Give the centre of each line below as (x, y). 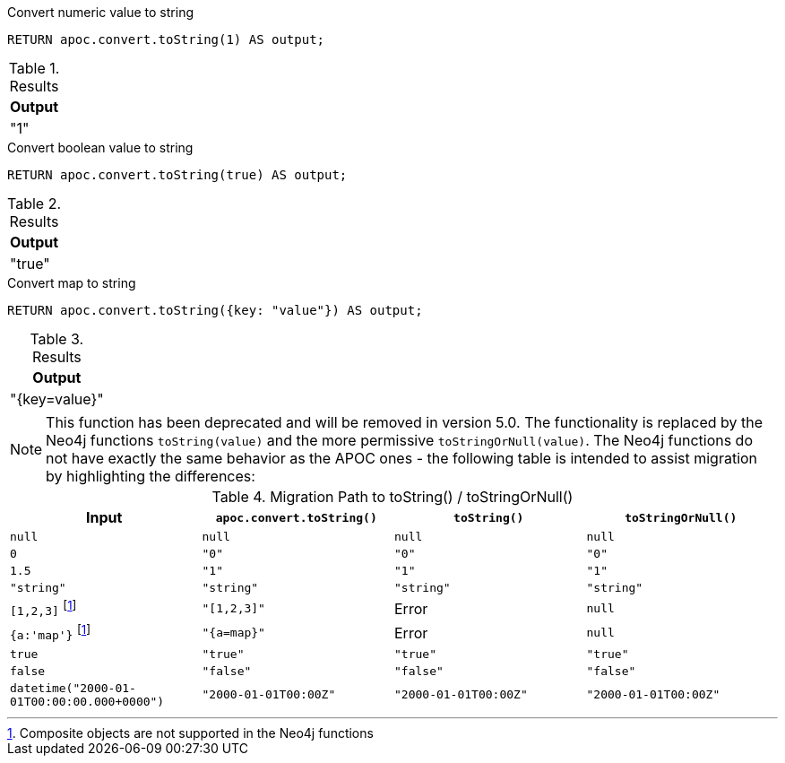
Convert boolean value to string (100, 147)
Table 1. (34, 68)
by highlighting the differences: (151, 476)
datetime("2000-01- (73, 688)
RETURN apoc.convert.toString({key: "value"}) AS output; (215, 310)
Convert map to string (72, 283)
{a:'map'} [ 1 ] (51, 633)
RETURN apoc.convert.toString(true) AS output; (177, 175)
